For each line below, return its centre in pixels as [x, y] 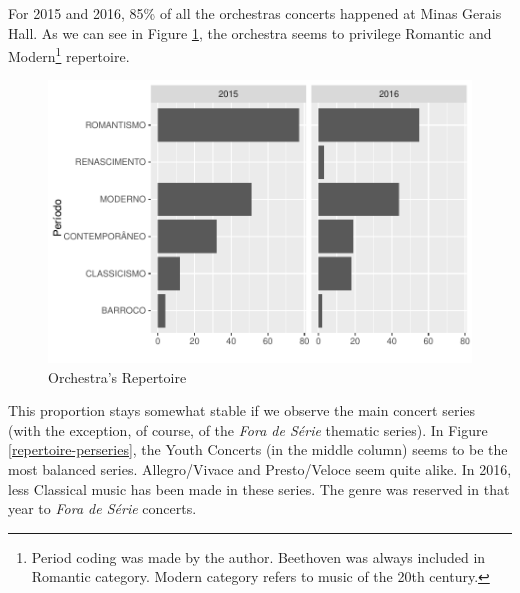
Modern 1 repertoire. [69, 54]
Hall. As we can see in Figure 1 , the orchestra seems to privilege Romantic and [250, 32]
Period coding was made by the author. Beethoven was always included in [258, 556]
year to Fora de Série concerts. [102, 508]
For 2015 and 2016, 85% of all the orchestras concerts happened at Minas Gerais [255, 13]
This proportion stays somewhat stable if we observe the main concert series [242, 410]
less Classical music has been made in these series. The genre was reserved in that [259, 488]
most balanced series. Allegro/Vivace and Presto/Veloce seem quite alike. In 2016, [260, 469]
